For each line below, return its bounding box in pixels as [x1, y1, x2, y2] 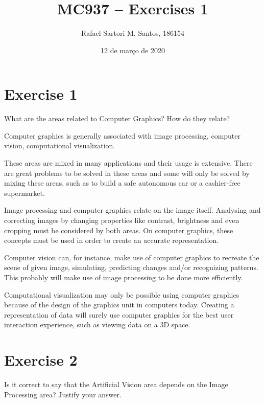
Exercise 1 [4, 83, 78, 104]
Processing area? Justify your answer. [4, 389, 122, 399]
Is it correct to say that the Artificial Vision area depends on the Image [4, 379, 228, 390]
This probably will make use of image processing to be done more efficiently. [4, 272, 243, 282]
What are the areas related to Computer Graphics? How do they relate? [4, 113, 230, 124]
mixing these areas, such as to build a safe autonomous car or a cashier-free [4, 177, 240, 188]
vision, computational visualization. [4, 140, 115, 151]
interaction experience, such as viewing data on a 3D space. [4, 319, 190, 330]
